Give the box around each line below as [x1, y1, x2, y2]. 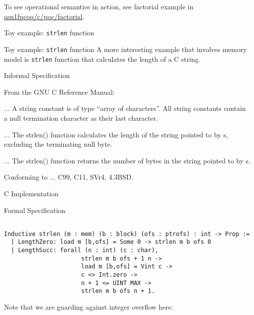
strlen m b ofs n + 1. [81, 288, 155, 295]
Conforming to [4, 172, 48, 182]
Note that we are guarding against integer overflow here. [4, 302, 174, 312]
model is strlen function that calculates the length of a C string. [4, 53, 201, 64]
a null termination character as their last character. [4, 112, 158, 123]
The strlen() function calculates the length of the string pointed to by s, [12, 129, 229, 139]
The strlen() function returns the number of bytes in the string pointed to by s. [12, 155, 251, 165]
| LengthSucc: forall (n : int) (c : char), [11, 247, 158, 254]
